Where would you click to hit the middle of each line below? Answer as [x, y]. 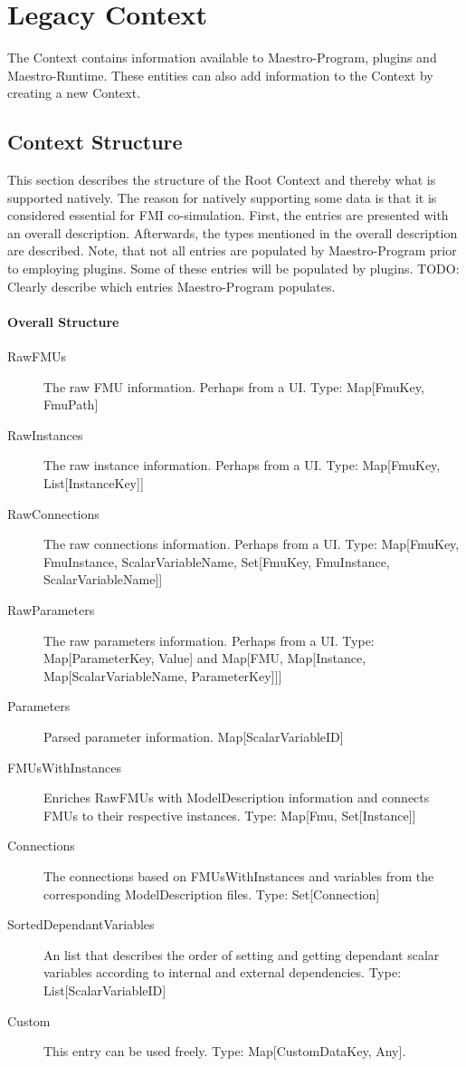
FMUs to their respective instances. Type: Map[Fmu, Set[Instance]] [230, 815]
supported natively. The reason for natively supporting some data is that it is [222, 197]
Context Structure [95, 142]
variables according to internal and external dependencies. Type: [223, 972]
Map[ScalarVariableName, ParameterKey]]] [163, 675]
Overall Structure [63, 321]
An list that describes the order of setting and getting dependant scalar [242, 954]
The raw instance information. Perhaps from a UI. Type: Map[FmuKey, [242, 465]
